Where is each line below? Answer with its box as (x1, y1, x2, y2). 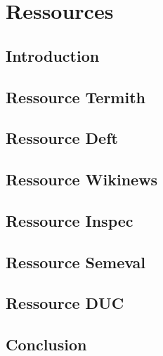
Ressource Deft (6, 127, 118, 149)
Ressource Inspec (6, 209, 133, 231)
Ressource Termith (6, 86, 145, 107)
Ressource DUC (6, 292, 124, 314)
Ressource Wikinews (6, 169, 158, 190)
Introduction (6, 44, 100, 66)
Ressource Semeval (6, 251, 146, 272)
